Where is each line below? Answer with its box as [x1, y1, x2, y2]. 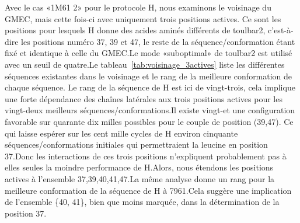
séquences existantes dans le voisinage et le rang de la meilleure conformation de [5, 69, 292, 82]
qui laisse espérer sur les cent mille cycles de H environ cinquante [5, 127, 238, 139]
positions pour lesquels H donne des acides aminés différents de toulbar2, [5, 24, 266, 36]
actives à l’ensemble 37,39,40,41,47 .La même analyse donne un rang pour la [5, 172, 275, 184]
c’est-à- [268, 24, 294, 36]
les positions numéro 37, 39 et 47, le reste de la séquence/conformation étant [21, 35, 295, 47]
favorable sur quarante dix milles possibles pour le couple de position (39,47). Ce [5, 115, 294, 127]
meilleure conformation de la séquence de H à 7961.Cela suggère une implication [5, 184, 292, 196]
